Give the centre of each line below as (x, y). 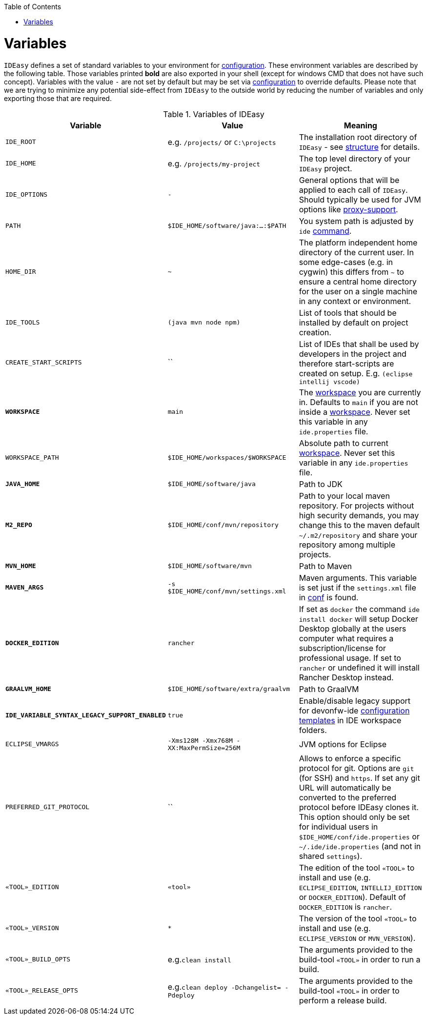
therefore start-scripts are (346, 363)
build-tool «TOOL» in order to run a (360, 959)
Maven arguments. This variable (358, 578)
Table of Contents (33, 7)
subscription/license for (342, 648)
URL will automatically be (345, 787)
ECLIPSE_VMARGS (32, 744)
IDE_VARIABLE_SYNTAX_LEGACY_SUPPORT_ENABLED (86, 715)
